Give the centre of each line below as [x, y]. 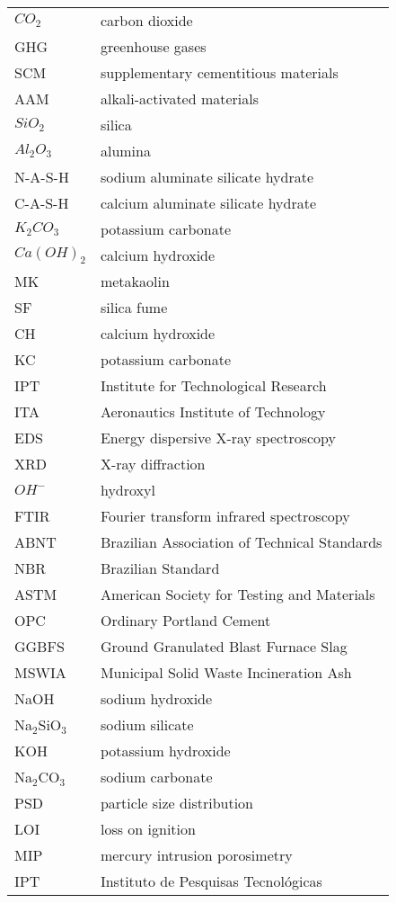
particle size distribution [177, 803]
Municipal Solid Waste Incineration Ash [226, 672]
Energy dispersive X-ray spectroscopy [218, 438]
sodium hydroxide [156, 698]
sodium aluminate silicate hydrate [207, 177]
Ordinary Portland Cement [185, 620]
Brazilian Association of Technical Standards [241, 542]
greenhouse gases [153, 46]
